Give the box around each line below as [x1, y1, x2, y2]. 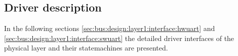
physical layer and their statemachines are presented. [4, 42, 168, 53]
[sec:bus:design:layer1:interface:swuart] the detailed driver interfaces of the [4, 32, 234, 43]
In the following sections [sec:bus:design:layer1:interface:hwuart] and [4, 23, 215, 33]
